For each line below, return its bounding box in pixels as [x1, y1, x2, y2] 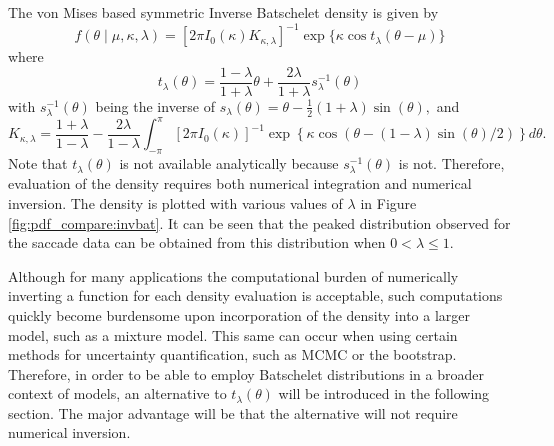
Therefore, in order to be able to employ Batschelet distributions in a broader [8, 363, 484, 384]
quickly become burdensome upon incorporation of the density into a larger [8, 304, 470, 325]
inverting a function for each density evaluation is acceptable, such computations [8, 285, 503, 306]
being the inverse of [95, 95, 216, 116]
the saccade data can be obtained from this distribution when [8, 232, 386, 253]
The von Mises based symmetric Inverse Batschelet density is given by [8, 2, 439, 22]
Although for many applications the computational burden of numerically [8, 265, 459, 286]
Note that [8, 153, 68, 174]
